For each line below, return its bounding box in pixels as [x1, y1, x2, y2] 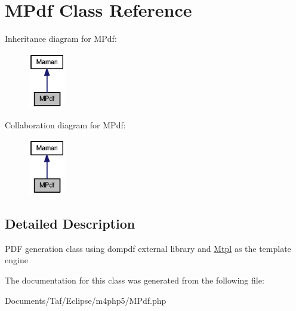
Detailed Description [5, 214, 135, 233]
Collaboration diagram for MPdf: [5, 118, 126, 131]
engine [5, 254, 28, 266]
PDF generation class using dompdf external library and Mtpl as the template [5, 242, 291, 254]
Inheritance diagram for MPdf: [5, 32, 117, 45]
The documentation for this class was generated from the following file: [5, 274, 264, 287]
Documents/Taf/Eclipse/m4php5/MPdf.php [5, 294, 166, 306]
